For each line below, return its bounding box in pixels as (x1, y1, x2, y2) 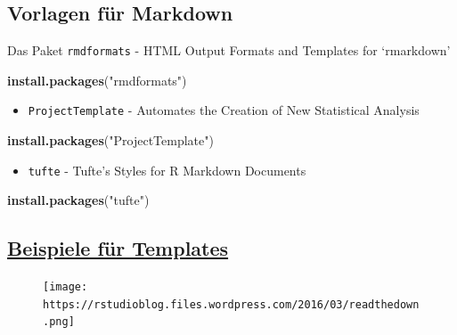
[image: (43, 281, 88, 294)
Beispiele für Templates (7, 234, 229, 262)
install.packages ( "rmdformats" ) (7, 70, 187, 89)
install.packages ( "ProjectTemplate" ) (7, 131, 214, 150)
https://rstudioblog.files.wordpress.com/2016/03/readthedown (43, 298, 420, 311)
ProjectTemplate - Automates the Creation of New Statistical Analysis (28, 101, 420, 119)
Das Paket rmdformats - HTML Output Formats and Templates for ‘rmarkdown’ (7, 41, 451, 60)
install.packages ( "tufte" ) (7, 191, 150, 209)
